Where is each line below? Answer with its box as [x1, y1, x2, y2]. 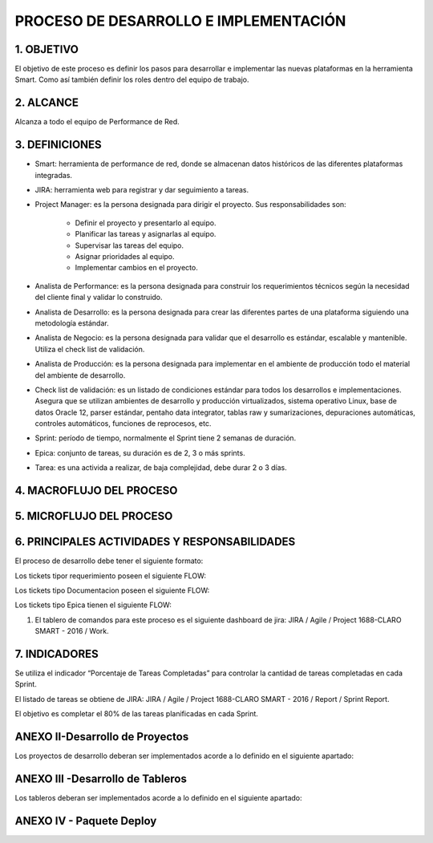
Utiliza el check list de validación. [34, 344, 145, 354]
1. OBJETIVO [14, 43, 79, 56]
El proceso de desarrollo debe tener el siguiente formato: [14, 556, 204, 565]
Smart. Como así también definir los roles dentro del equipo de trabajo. [14, 75, 249, 84]
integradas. [34, 170, 72, 180]
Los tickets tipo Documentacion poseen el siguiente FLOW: [14, 586, 210, 595]
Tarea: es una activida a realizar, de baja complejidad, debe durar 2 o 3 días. [34, 463, 288, 472]
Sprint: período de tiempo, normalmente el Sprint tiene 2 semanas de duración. [34, 433, 297, 443]
